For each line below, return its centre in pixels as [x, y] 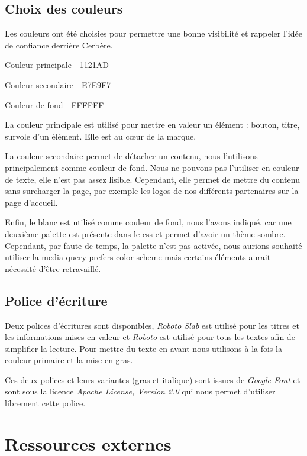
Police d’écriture [56, 300]
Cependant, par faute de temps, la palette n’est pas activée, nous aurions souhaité [153, 245]
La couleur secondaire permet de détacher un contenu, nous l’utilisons [131, 156]
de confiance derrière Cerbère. [59, 45]
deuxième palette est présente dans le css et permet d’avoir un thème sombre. [145, 233]
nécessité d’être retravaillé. [53, 268]
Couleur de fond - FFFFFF [54, 104]
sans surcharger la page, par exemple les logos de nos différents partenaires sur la [152, 191]
